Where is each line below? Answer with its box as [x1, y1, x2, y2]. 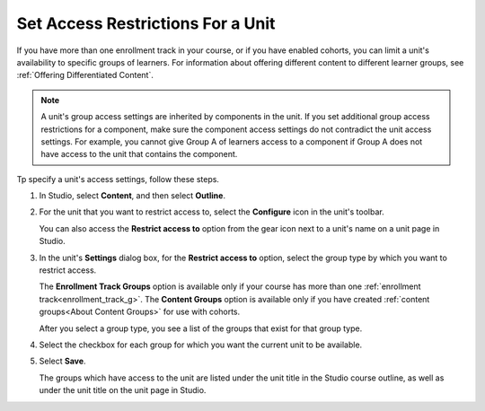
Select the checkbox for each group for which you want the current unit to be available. [39, 339, 363, 350]
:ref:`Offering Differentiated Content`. [16, 70, 154, 81]
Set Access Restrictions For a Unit [16, 13, 276, 33]
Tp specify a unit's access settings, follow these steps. [16, 173, 220, 184]
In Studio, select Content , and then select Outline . [39, 190, 226, 201]
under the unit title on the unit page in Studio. [39, 385, 207, 396]
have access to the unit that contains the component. [40, 149, 238, 160]
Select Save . [39, 355, 86, 367]
